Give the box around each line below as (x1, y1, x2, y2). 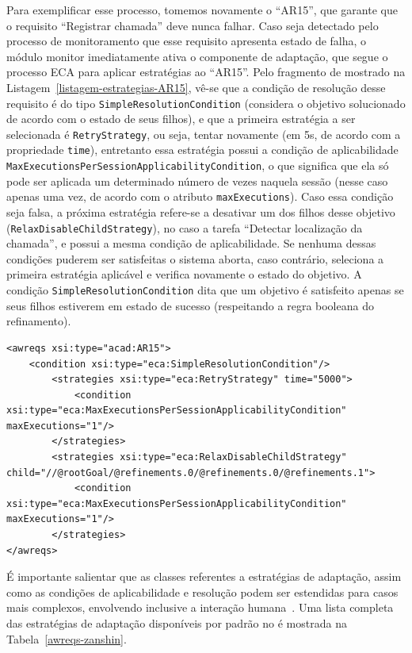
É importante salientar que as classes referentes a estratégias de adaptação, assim (6, 568, 402, 585)
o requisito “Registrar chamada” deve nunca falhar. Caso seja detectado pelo (6, 17, 379, 33)
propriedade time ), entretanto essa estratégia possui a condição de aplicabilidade (6, 141, 399, 158)
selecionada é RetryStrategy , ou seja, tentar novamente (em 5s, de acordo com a (6, 125, 401, 142)
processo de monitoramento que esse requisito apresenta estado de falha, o (6, 33, 367, 49)
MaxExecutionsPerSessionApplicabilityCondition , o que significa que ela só (6, 157, 389, 174)
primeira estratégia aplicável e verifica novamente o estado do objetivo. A (6, 266, 362, 282)
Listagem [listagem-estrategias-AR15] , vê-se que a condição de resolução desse (6, 79, 386, 95)
